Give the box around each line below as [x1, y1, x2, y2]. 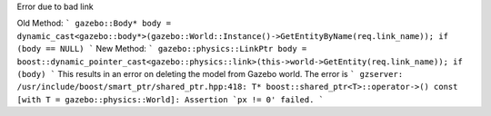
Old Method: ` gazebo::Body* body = [16, 18, 172, 29]
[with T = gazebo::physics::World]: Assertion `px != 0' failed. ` [16, 94, 325, 104]
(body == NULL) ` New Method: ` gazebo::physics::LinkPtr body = [16, 43, 307, 54]
